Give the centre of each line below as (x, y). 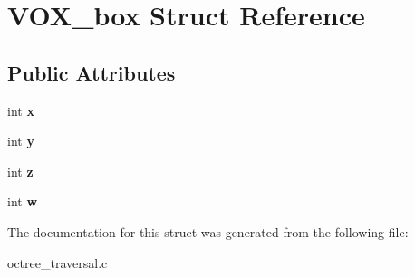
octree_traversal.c (58, 262)
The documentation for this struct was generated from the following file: (208, 231)
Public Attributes (92, 72)
